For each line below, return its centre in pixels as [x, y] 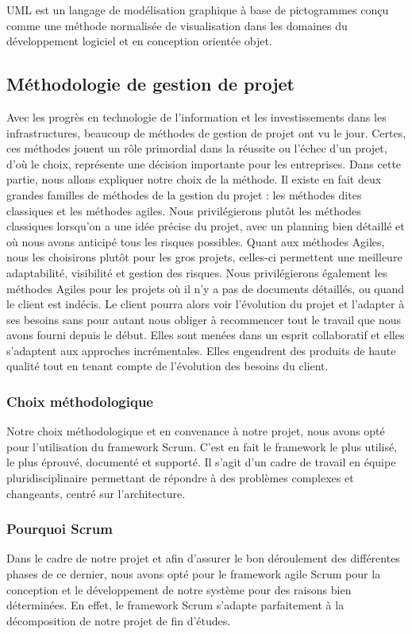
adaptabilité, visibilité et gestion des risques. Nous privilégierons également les [197, 272]
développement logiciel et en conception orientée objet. [139, 41]
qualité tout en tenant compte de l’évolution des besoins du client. [167, 366]
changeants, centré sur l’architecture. [96, 493]
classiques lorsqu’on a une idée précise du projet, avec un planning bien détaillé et [206, 226]
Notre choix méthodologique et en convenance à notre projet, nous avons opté [196, 431]
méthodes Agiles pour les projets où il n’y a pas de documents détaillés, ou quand [206, 288]
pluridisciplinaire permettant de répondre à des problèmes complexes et [180, 478]
